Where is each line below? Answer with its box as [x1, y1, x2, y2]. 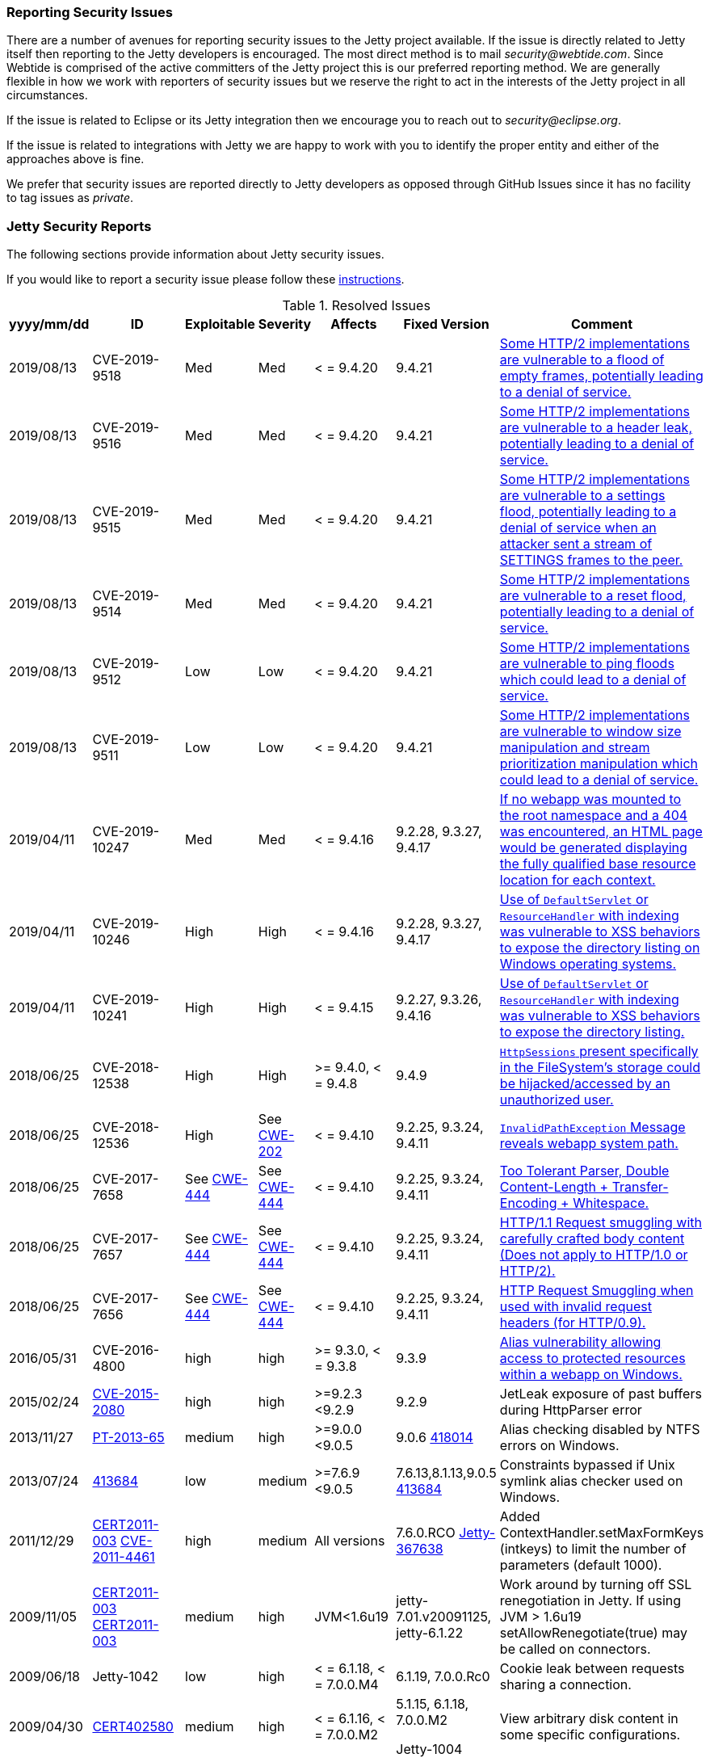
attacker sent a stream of [499, 536, 653, 553]
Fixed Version [403, 316, 489, 333]
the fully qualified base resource [499, 856, 696, 873]
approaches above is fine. [6, 152, 145, 166]
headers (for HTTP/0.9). [499, 1314, 646, 1331]
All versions [314, 1533, 385, 1550]
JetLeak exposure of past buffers [499, 1386, 702, 1402]
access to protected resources [499, 1350, 686, 1367]
